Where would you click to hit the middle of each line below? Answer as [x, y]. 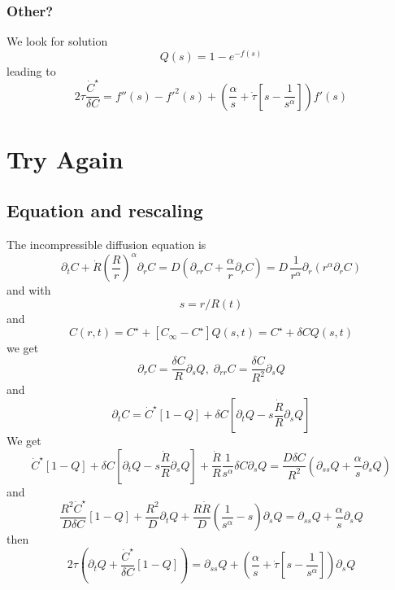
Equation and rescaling [105, 210]
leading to [31, 70]
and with [29, 290]
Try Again [65, 158]
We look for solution [57, 41]
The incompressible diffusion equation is [106, 245]
